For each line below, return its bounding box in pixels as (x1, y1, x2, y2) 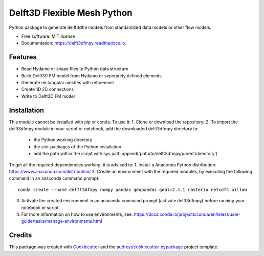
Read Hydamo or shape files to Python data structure (21, 66, 129, 72)
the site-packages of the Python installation (33, 143, 122, 149)
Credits (9, 231, 32, 239)
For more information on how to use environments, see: (21, 211, 133, 217)
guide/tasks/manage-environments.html (21, 218, 102, 224)
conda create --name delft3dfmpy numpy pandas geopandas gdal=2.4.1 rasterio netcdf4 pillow (18, 186, 247, 192)
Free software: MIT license (21, 33, 75, 39)
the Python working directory (33, 137, 92, 143)
